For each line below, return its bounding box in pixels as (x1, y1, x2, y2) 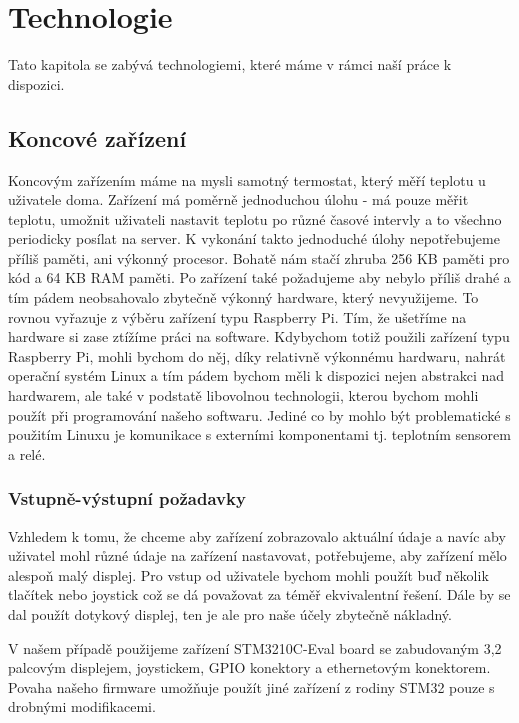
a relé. (8, 443, 46, 464)
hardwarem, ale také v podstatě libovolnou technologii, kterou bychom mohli (8, 385, 479, 406)
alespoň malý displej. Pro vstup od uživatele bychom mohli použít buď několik (8, 564, 489, 585)
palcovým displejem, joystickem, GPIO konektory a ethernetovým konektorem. (8, 657, 491, 678)
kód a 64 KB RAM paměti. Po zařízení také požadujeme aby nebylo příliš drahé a (8, 267, 511, 288)
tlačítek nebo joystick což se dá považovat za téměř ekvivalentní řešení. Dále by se (8, 584, 511, 605)
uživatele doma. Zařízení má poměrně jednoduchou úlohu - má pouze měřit (8, 189, 469, 210)
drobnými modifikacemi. (8, 696, 156, 717)
